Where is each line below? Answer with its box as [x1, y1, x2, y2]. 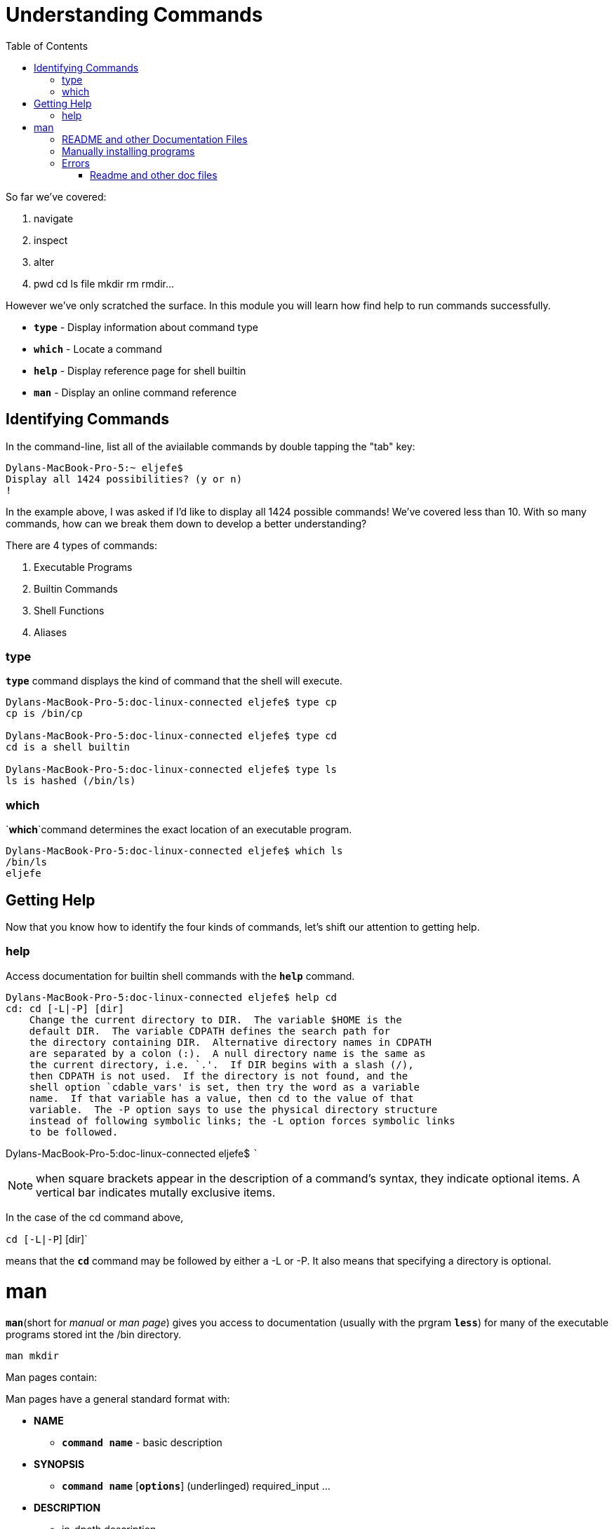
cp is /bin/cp [6, 708, 83, 720]
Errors [62, 156, 90, 169]
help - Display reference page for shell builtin [34, 364, 246, 377]
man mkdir [6, 1350, 59, 1362]
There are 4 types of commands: [6, 539, 157, 551]
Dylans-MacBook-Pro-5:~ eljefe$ [6, 462, 183, 473]
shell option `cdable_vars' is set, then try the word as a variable [29, 1081, 420, 1093]
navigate [34, 212, 74, 224]
